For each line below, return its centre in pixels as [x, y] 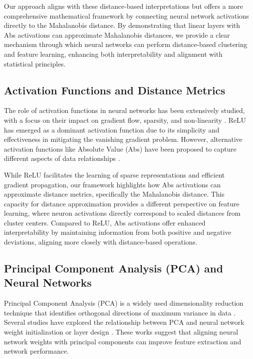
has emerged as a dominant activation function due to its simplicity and [112, 129]
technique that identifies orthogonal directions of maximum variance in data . [120, 312]
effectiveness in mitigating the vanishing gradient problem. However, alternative [123, 139]
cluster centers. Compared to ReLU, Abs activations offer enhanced [105, 222]
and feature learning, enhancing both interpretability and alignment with [113, 54]
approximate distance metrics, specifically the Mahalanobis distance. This [114, 194]
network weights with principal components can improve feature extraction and [123, 341]
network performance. [36, 351]
